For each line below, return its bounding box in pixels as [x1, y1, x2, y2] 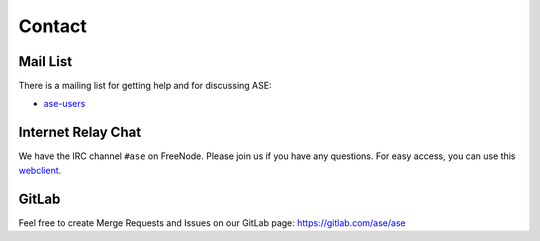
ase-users [43, 98, 86, 110]
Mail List [18, 53, 73, 70]
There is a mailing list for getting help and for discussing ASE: [18, 80, 272, 92]
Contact [18, 15, 87, 37]
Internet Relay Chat [18, 124, 142, 141]
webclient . [18, 164, 62, 176]
